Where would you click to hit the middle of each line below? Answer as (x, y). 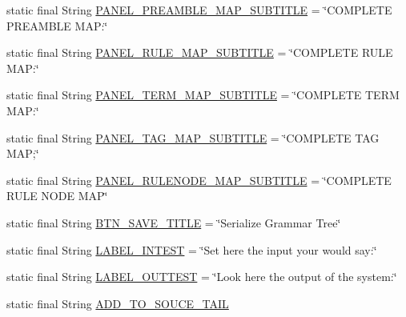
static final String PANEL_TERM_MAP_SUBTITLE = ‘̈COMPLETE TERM (203, 95)
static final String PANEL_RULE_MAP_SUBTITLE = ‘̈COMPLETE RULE (200, 52)
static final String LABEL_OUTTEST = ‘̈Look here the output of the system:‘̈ (202, 277)
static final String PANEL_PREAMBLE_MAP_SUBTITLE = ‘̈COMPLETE (199, 10)
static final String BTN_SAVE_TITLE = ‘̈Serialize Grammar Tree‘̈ (174, 222)
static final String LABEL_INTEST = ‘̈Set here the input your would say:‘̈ (192, 249)
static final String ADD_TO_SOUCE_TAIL (118, 303)
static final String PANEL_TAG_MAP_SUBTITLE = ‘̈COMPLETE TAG (193, 137)
